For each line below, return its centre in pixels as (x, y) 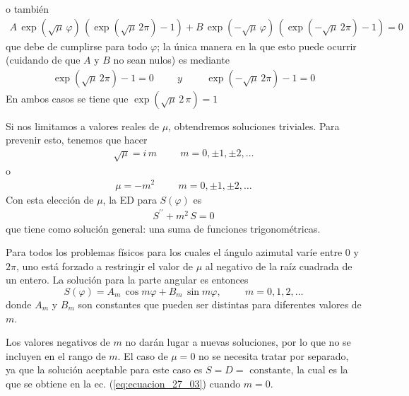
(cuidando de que (43, 60)
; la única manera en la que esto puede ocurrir (257, 46)
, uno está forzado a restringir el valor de (104, 266)
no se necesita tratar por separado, (274, 355)
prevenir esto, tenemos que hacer (77, 140)
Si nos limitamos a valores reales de (82, 126)
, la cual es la (319, 369)
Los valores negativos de (58, 342)
